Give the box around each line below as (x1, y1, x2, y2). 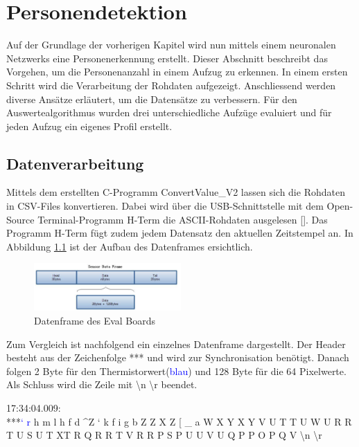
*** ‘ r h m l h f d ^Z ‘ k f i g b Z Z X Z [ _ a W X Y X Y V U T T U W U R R (6, 414, 352, 428)
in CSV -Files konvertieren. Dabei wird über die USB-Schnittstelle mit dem (6, 199, 324, 213)
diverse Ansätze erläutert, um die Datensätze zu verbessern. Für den (6, 91, 297, 106)
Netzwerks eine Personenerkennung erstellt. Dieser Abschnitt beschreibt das (6, 51, 328, 65)
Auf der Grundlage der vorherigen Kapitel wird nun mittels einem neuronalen (6, 37, 336, 52)
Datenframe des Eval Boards (34, 313, 156, 327)
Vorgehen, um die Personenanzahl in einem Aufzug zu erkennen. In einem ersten (6, 64, 348, 79)
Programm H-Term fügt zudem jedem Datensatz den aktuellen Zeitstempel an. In (6, 226, 353, 240)
